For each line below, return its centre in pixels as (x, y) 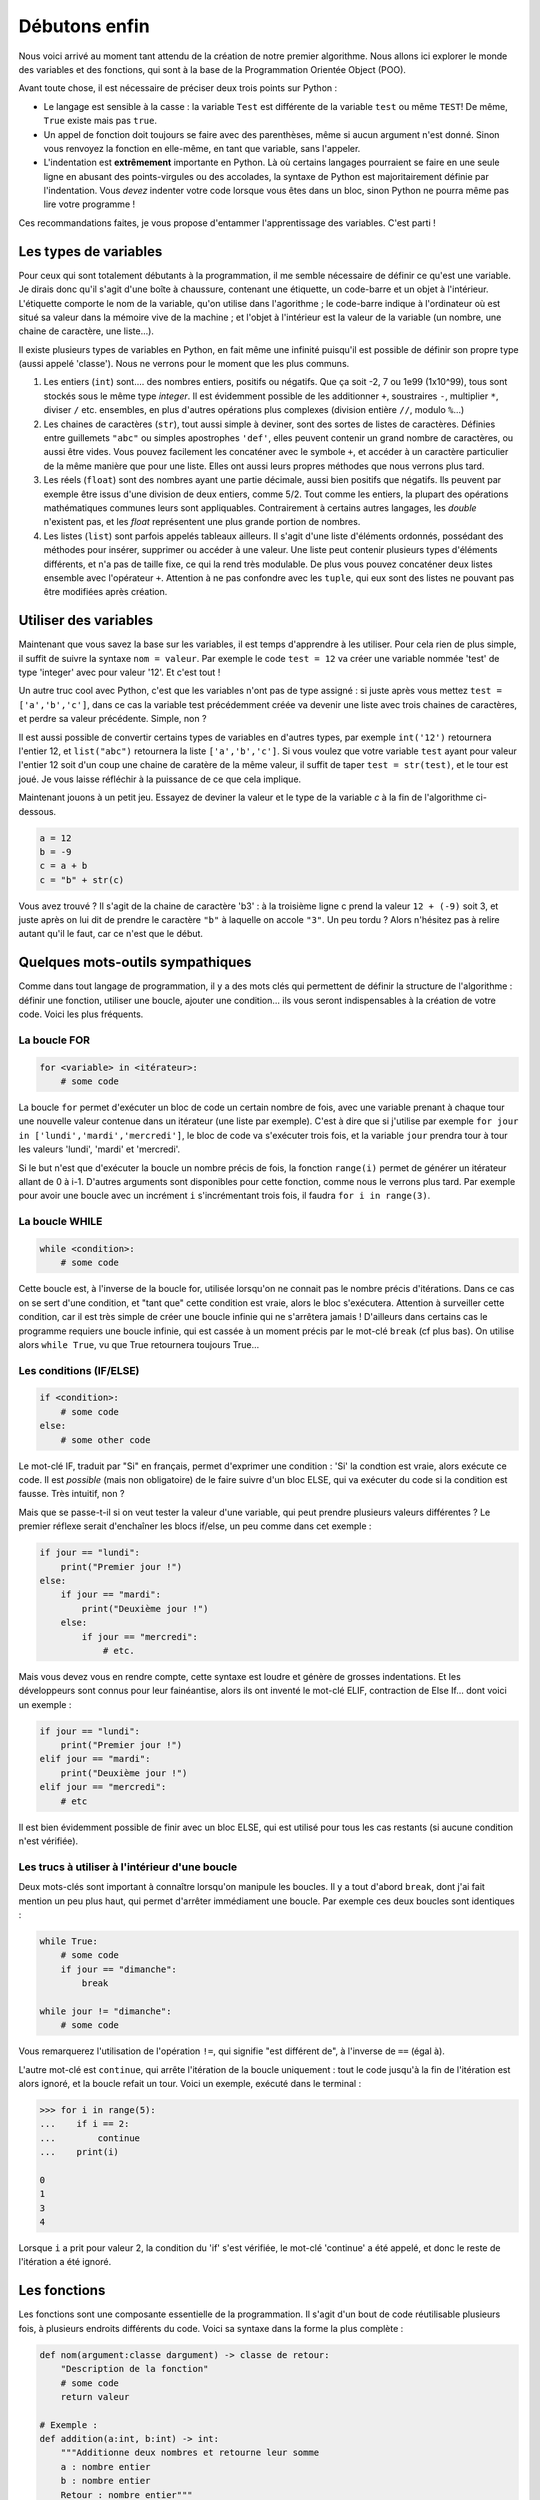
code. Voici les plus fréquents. (81, 1014)
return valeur (95, 2396)
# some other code (105, 1439)
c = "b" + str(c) (82, 879)
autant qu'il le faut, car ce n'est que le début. (111, 934)
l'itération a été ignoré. (65, 2262)
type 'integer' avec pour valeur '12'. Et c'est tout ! (119, 672)
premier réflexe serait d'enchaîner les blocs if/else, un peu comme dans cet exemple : (195, 1526)
